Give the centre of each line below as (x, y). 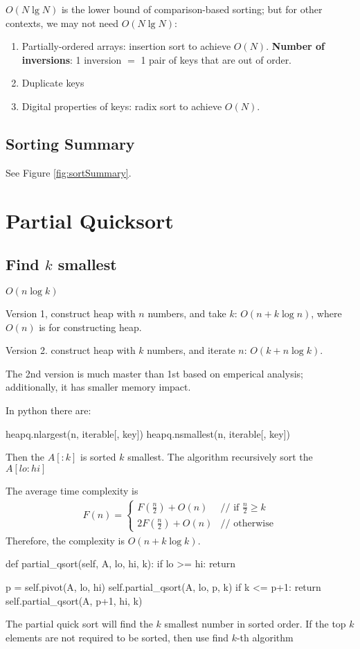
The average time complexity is (72, 490)
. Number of (295, 46)
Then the (25, 457)
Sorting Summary (70, 143)
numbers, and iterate (191, 350)
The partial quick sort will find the (79, 624)
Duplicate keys (53, 83)
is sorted (98, 457)
